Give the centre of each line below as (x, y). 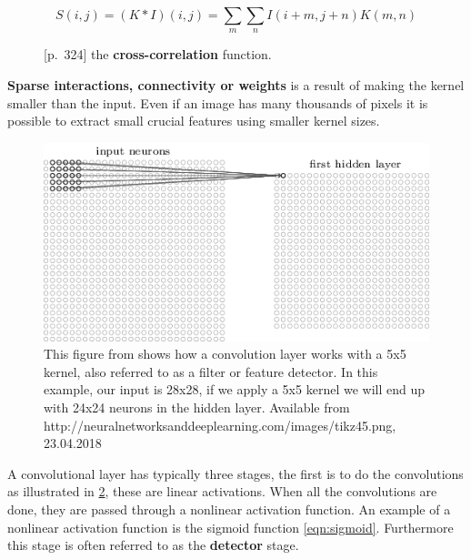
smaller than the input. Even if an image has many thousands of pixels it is (218, 102)
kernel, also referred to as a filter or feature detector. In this (211, 371)
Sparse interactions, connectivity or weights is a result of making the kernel (236, 84)
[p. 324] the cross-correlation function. (158, 54)
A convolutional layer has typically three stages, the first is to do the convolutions (235, 473)
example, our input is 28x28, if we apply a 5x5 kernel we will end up (234, 389)
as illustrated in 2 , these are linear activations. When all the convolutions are (222, 491)
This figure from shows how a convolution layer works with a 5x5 (225, 354)
